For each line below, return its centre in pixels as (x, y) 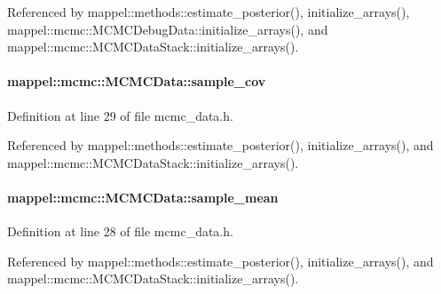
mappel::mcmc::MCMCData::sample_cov (137, 81)
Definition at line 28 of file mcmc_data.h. (120, 231)
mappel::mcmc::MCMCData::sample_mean (143, 197)
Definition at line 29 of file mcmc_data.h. (120, 115)
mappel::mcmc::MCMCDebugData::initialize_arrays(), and (168, 29)
